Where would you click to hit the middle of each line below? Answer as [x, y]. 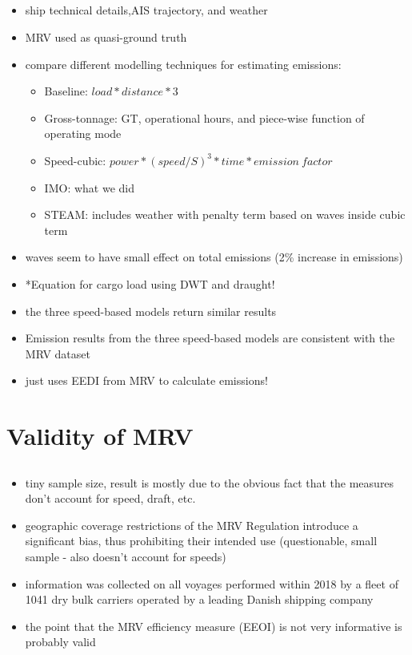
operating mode [83, 133]
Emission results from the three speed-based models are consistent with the [210, 338]
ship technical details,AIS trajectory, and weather [146, 10]
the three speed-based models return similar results [151, 311]
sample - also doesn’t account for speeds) [126, 557]
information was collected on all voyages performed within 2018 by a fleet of [212, 583]
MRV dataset [58, 353]
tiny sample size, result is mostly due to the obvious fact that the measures [210, 482]
